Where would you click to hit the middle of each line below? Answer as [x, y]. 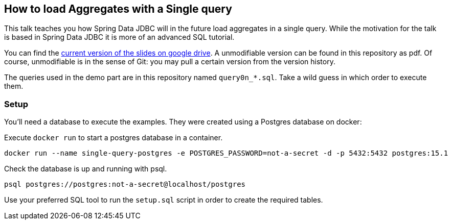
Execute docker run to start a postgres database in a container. [114, 138]
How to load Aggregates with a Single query [118, 9]
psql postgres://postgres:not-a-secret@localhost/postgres [125, 184]
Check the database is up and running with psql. [86, 169]
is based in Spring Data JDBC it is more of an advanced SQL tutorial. [119, 37]
